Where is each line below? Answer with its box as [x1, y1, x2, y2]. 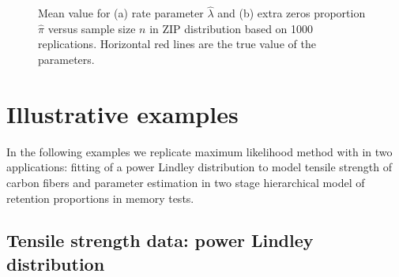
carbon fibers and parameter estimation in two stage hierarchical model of [6, 174, 365, 190]
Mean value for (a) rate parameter [38, 5, 204, 21]
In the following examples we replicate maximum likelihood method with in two [6, 143, 393, 159]
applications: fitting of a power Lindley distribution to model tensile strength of [6, 159, 392, 175]
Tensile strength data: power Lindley [6, 228, 314, 253]
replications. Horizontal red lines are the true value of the [38, 36, 316, 52]
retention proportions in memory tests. [6, 189, 194, 206]
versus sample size [47, 20, 136, 36]
